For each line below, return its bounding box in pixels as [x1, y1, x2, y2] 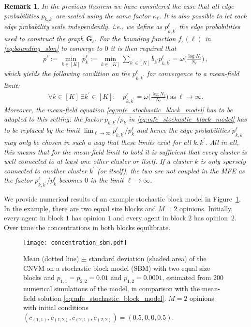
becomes [59, 175, 82, 185]
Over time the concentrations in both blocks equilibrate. [4, 222, 171, 232]
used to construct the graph [4, 33, 84, 44]
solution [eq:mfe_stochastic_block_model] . [38, 293, 166, 303]
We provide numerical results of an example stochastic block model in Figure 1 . [4, 194, 241, 204]
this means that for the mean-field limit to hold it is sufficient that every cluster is [4, 146, 247, 156]
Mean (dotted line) [23, 253, 79, 264]
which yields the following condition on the [4, 68, 130, 78]
